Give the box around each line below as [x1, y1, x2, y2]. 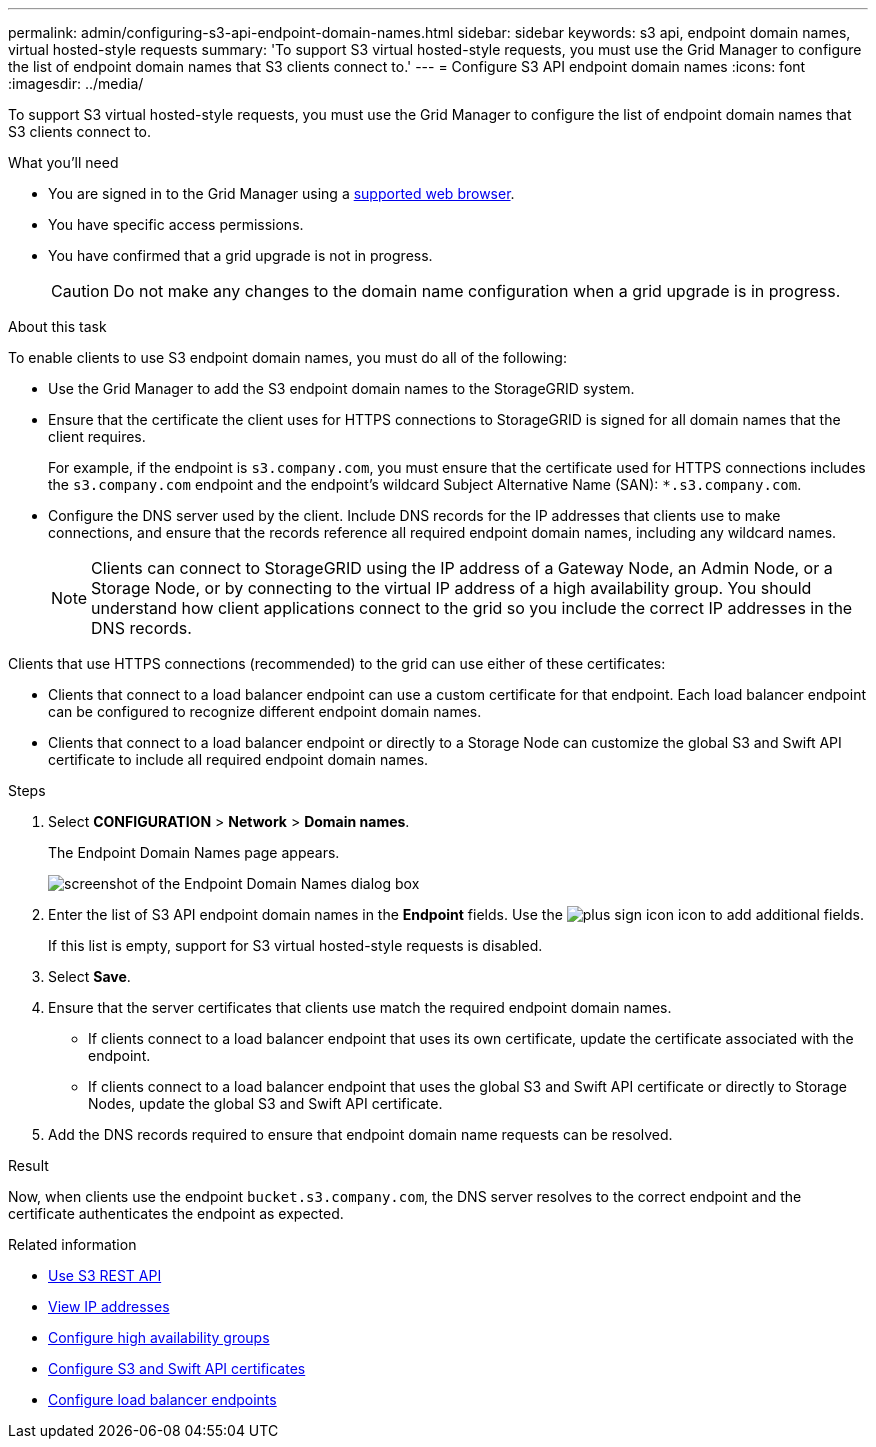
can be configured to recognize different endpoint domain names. [48, 703, 482, 720]
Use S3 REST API [48, 1267, 162, 1284]
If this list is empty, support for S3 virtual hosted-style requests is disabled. [48, 937, 543, 954]
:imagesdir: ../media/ [8, 75, 144, 92]
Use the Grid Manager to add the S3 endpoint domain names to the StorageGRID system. [48, 380, 635, 397]
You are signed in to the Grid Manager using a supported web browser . [48, 185, 515, 202]
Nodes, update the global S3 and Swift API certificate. [88, 1095, 443, 1112]
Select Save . [48, 968, 131, 985]
